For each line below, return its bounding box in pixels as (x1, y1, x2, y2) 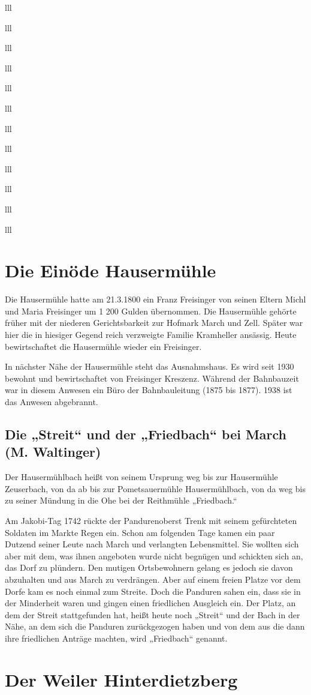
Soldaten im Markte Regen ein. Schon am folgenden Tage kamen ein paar (5, 526, 275, 538)
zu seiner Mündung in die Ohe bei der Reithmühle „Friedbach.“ (5, 494, 237, 507)
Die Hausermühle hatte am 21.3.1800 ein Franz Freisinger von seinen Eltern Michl (5, 293, 306, 305)
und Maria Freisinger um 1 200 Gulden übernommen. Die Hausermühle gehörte (5, 304, 297, 317)
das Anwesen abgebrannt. (5, 396, 98, 408)
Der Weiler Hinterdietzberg (5, 667, 238, 691)
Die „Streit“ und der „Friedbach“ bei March (5, 424, 287, 443)
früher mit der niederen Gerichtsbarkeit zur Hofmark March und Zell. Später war (5, 316, 303, 329)
